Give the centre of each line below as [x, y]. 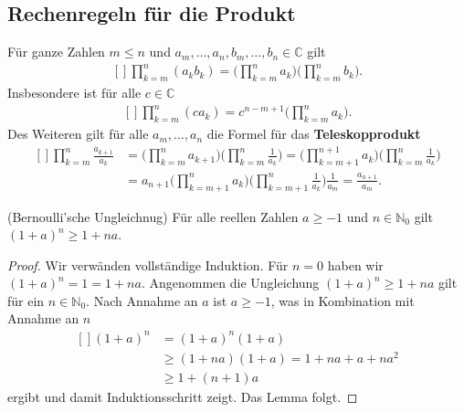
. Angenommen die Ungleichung [230, 283]
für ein [26, 300]
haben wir [355, 264]
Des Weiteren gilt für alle [78, 134]
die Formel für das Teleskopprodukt [314, 134]
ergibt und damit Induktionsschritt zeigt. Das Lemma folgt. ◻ [183, 396]
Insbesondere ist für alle [74, 93]
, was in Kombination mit [343, 300]
